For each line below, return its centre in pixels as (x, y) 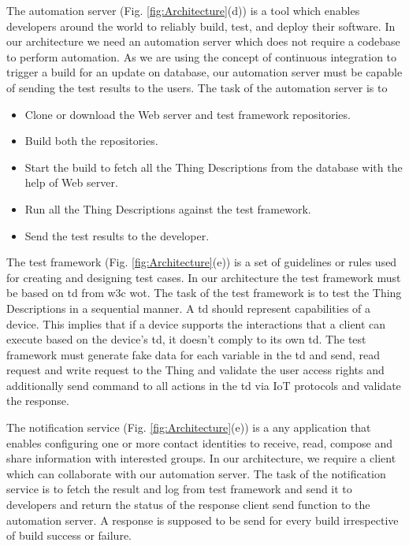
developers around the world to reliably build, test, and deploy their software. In (201, 26)
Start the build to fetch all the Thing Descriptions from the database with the (214, 167)
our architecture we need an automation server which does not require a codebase (203, 41)
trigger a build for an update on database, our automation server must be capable (204, 72)
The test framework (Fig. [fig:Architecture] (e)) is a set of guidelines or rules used (202, 262)
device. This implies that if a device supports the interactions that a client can (196, 323)
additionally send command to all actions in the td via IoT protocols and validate (204, 385)
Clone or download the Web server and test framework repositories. (188, 114)
